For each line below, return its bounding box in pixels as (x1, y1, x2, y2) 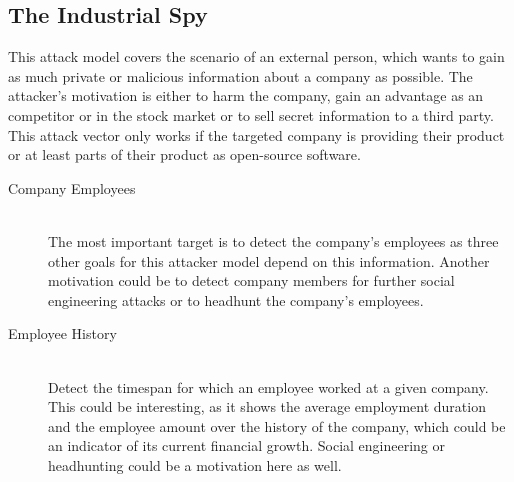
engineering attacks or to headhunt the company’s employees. (48, 289, 424, 310)
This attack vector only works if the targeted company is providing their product (8, 124, 505, 145)
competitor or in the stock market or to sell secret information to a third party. (8, 104, 494, 125)
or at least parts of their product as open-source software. (8, 144, 361, 165)
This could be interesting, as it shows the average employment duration (48, 396, 486, 417)
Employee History (8, 323, 117, 344)
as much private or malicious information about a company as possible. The (8, 65, 473, 86)
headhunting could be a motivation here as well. (48, 454, 342, 475)
